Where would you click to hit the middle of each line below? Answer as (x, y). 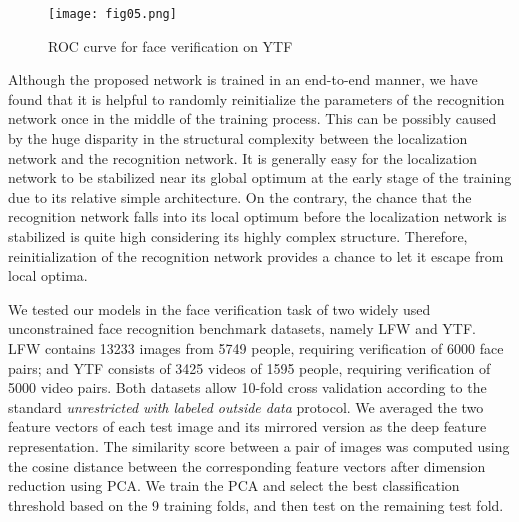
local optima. (48, 275)
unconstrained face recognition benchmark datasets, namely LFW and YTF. (242, 328)
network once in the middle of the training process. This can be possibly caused (252, 118)
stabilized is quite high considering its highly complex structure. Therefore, (238, 236)
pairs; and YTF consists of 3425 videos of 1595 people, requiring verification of (249, 367)
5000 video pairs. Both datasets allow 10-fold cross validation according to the (247, 387)
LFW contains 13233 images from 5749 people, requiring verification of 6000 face (256, 347)
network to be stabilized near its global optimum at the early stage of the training (260, 177)
